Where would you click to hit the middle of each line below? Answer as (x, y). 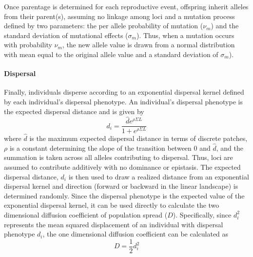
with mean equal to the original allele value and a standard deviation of (111, 54)
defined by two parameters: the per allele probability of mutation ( (104, 26)
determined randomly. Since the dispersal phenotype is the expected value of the (124, 195)
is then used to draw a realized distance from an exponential (159, 176)
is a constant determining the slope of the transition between (100, 148)
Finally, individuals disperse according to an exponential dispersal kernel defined (124, 92)
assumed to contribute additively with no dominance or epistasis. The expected (122, 167)
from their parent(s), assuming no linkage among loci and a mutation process (119, 16)
